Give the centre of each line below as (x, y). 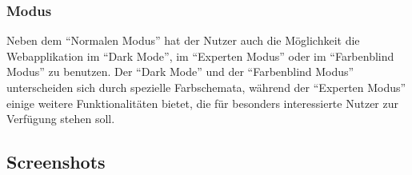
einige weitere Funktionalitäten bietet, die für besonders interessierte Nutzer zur (202, 103)
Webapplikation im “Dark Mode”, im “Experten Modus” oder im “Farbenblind (200, 56)
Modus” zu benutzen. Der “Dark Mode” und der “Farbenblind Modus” (180, 72)
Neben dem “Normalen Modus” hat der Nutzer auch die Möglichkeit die (183, 40)
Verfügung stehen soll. (61, 119)
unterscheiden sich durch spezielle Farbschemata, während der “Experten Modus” (206, 87)
